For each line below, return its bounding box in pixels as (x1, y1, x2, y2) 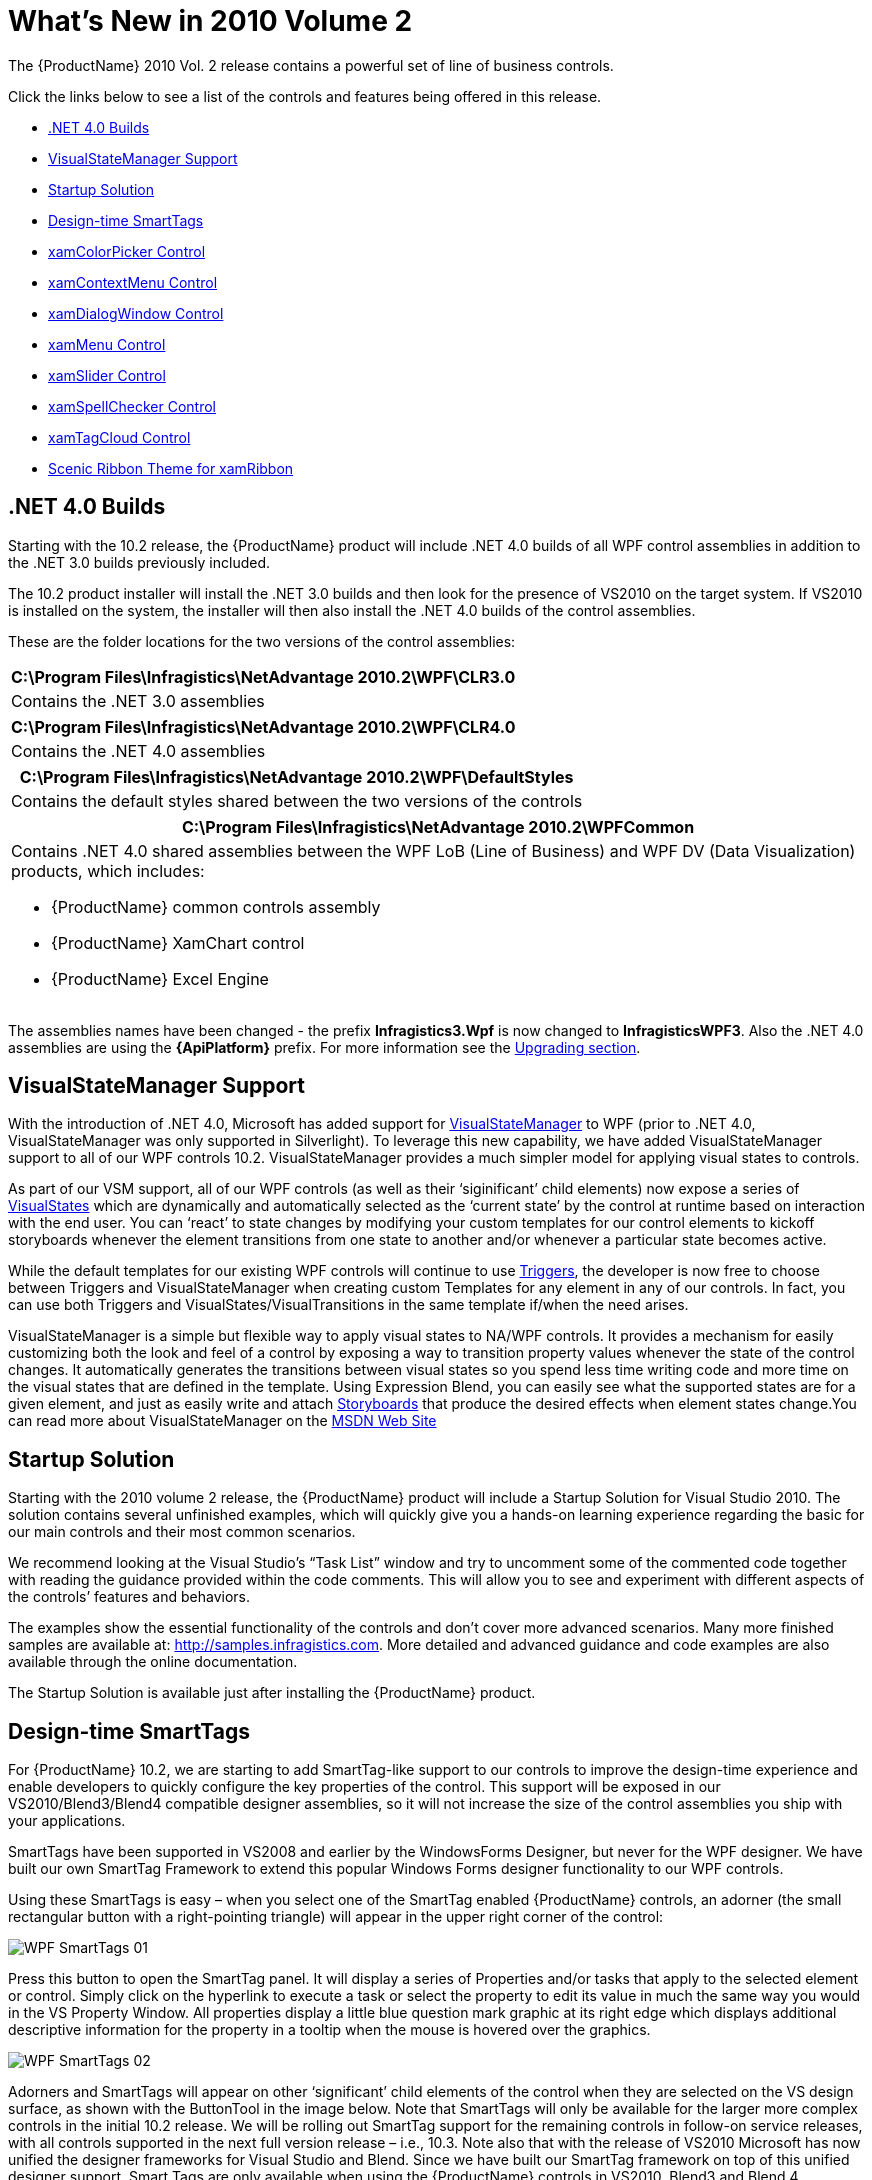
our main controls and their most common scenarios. (8, 1523, 356, 1541)
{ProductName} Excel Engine (51, 968, 269, 989)
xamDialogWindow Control (48, 304, 224, 322)
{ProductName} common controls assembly (51, 896, 381, 917)
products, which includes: (11, 860, 205, 881)
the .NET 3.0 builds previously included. (8, 553, 270, 571)
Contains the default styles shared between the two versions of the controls (11, 790, 583, 811)
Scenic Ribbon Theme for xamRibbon (48, 459, 294, 477)
